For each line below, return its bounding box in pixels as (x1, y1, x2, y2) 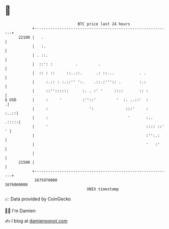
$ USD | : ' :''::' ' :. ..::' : (5, 97, 149, 103)
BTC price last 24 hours (77, 21, 130, 27)
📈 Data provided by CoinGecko (5, 196, 71, 202)
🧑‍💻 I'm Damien (5, 208, 36, 214)
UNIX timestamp (87, 186, 119, 192)
